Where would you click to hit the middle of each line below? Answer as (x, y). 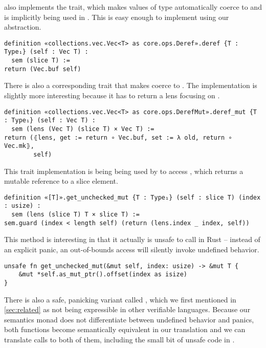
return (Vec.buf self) (43, 69)
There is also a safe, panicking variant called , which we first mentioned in (120, 299)
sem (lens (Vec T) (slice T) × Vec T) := (83, 129)
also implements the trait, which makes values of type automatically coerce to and (133, 7)
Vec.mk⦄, (19, 146)
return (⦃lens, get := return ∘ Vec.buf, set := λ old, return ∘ (118, 137)
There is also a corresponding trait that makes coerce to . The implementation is (131, 85)
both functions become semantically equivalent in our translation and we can (125, 329)
